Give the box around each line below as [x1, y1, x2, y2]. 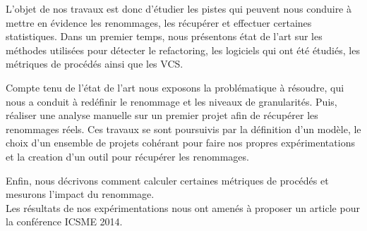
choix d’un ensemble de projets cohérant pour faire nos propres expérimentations [6, 135, 355, 150]
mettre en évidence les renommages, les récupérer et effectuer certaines [6, 15, 312, 30]
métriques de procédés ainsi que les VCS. [6, 56, 183, 71]
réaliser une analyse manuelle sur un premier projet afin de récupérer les [6, 108, 318, 123]
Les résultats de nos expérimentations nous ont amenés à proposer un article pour [6, 200, 360, 215]
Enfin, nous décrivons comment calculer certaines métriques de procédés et [6, 173, 329, 187]
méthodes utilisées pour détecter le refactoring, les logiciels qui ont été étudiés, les [6, 42, 360, 57]
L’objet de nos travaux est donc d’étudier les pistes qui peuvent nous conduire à [6, 1, 351, 15]
